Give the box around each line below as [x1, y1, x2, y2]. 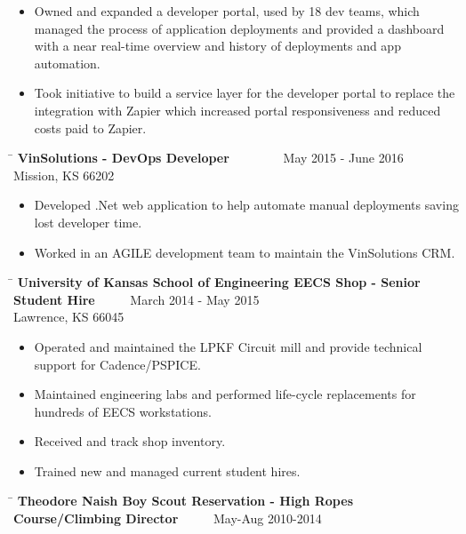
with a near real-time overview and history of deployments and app [34, 36, 401, 55]
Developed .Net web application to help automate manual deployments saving [34, 195, 459, 214]
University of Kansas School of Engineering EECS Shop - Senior [17, 273, 421, 291]
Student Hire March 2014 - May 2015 [13, 290, 260, 308]
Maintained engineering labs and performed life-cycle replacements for [34, 385, 416, 403]
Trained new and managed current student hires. [34, 461, 301, 480]
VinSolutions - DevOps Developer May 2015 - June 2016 [17, 148, 404, 167]
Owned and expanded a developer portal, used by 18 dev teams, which [34, 2, 420, 20]
